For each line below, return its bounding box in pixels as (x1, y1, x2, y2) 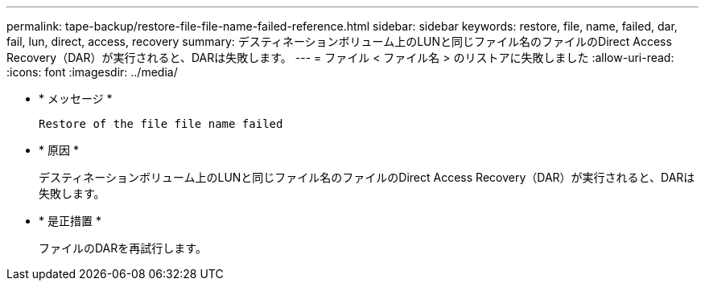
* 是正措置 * (39, 214, 101, 228)
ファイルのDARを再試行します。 (39, 241, 207, 255)
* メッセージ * (39, 92, 113, 105)
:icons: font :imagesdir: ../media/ (6, 65, 178, 79)
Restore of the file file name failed (39, 117, 283, 130)
